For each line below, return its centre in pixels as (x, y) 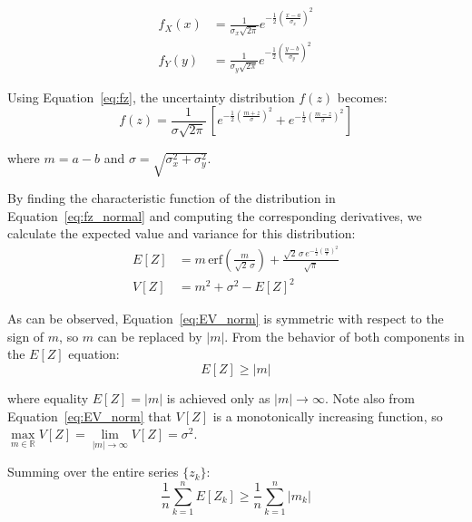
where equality (48, 398)
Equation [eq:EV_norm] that (89, 416)
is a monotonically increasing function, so (328, 416)
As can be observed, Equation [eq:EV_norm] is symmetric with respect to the (226, 319)
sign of (26, 336)
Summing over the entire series (93, 472)
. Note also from (369, 398)
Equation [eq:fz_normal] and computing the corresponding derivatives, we (215, 215)
